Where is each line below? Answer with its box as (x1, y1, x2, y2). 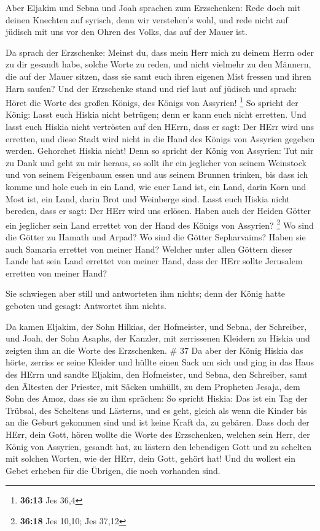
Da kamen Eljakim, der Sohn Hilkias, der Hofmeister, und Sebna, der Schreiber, (6, 319, 307, 332)
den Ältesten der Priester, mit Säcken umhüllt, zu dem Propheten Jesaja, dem (6, 380, 300, 392)
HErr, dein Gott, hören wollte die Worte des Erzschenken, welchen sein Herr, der (6, 427, 310, 440)
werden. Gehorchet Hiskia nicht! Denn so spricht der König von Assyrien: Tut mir (6, 144, 314, 157)
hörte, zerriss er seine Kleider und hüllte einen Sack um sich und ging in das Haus (6, 356, 314, 369)
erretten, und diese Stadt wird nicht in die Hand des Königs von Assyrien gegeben (6, 132, 315, 145)
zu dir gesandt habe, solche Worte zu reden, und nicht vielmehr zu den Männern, (6, 58, 311, 71)
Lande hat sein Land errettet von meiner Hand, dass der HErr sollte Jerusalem (6, 254, 303, 267)
